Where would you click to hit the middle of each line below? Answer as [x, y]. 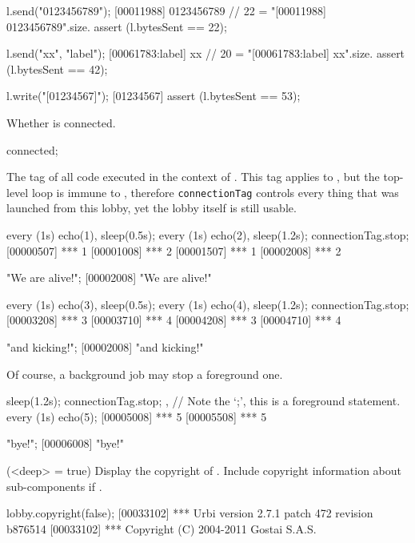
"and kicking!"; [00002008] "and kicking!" [105, 346]
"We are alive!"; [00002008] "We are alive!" [109, 278]
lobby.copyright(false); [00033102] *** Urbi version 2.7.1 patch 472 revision [190, 513]
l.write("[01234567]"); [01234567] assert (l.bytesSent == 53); [154, 96]
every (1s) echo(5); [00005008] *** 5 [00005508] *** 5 [137, 416]
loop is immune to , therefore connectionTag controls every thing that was [215, 192]
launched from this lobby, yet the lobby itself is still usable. [152, 208]
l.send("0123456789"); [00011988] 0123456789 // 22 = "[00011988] [167, 10]
